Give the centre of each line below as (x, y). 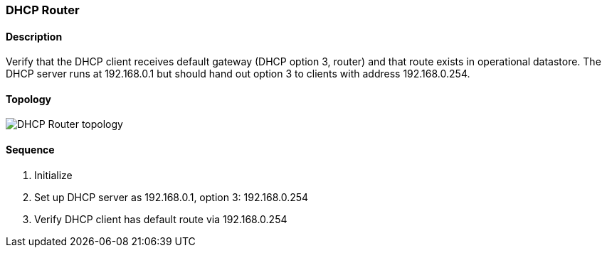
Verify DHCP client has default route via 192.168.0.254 (161, 219)
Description (34, 36)
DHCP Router (43, 10)
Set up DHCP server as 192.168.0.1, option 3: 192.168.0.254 (171, 197)
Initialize (53, 175)
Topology (28, 99)
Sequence (30, 150)
